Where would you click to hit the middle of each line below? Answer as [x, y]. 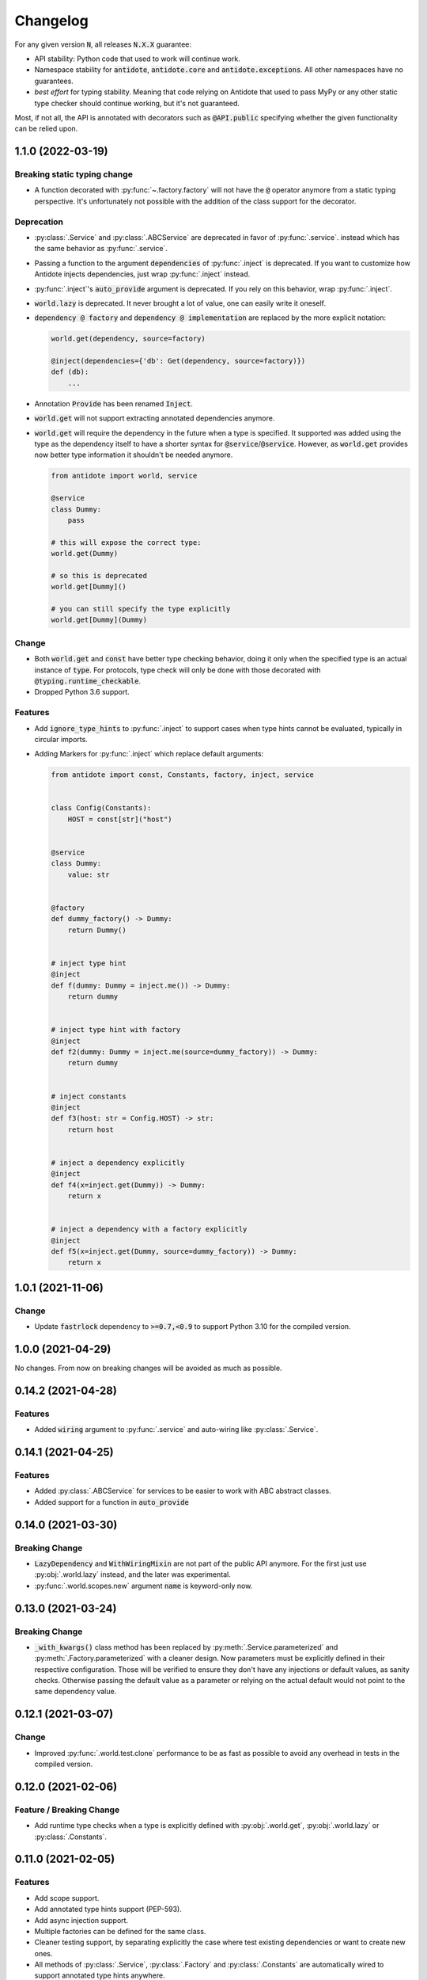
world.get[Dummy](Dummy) [99, 620]
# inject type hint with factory [116, 1030]
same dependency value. [76, 1692]
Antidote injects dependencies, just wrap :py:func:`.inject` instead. [142, 274]
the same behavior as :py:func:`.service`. [101, 249]
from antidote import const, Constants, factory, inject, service [182, 775]
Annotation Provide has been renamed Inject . [114, 403]
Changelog [51, 21]
